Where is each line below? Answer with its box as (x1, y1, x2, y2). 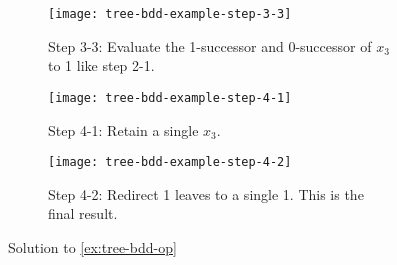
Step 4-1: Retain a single (48, 119, 199, 140)
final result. (48, 203, 118, 224)
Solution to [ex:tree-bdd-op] (8, 236, 177, 257)
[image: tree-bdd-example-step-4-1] (48, 90, 292, 105)
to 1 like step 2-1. (48, 55, 155, 76)
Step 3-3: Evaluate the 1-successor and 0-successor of (48, 35, 372, 56)
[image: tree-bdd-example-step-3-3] (48, 7, 292, 21)
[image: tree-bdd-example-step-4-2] (48, 155, 292, 170)
